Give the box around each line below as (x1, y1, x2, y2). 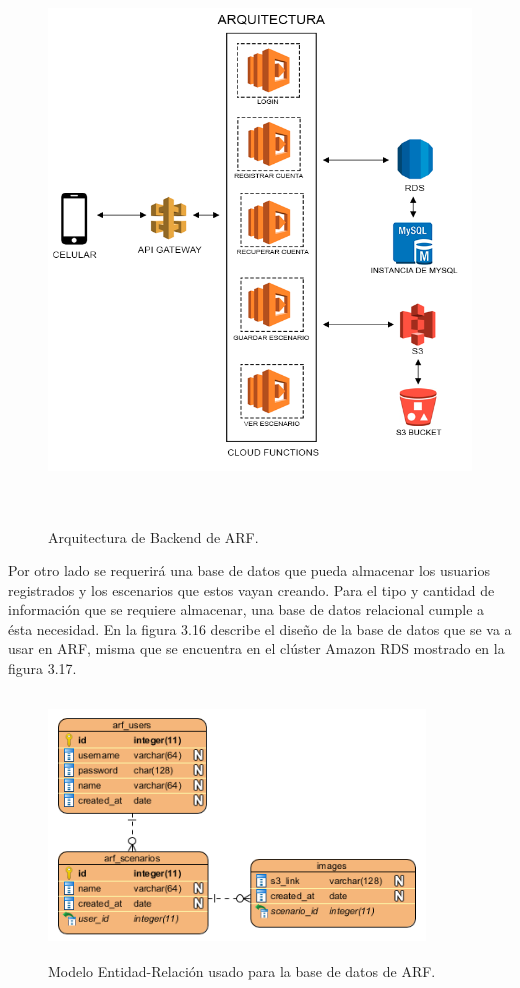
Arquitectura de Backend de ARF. (48, 526, 259, 547)
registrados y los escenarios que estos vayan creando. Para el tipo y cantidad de (8, 579, 495, 600)
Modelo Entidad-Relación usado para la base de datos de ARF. (48, 960, 436, 981)
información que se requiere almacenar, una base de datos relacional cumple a (8, 599, 485, 620)
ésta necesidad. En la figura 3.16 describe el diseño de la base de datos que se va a (8, 618, 512, 639)
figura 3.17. (8, 658, 77, 679)
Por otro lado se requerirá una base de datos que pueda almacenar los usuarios (8, 560, 490, 581)
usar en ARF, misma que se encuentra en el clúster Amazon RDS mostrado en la (8, 638, 505, 659)
